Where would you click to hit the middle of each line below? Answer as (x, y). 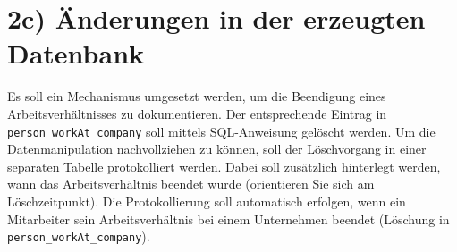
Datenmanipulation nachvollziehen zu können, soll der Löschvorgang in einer (217, 149)
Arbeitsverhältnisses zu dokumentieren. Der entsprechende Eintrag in (197, 113)
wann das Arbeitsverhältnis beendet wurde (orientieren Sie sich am (191, 184)
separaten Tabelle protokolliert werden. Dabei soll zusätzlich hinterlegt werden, (224, 166)
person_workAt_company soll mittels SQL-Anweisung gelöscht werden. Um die (221, 131)
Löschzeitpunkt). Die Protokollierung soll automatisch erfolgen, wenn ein (207, 201)
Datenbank (76, 53)
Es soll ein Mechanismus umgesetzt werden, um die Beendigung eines (197, 96)
